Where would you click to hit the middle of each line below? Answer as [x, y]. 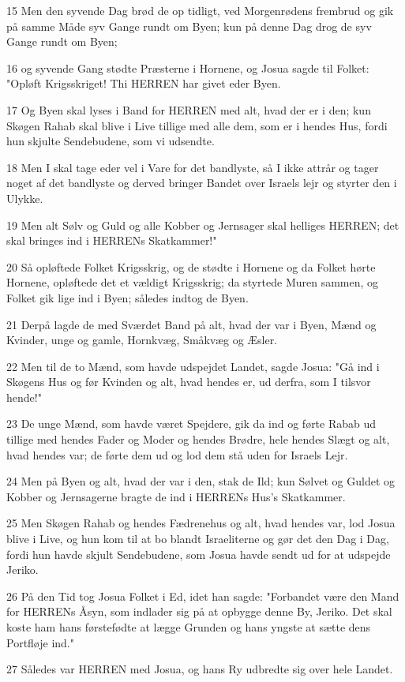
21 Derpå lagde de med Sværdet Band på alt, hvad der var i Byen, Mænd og [191, 324]
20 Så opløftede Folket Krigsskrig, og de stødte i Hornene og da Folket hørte [191, 266]
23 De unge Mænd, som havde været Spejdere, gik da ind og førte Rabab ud [191, 423]
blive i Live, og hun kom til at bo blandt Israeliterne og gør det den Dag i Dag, [198, 539]
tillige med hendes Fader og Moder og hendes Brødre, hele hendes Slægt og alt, [198, 439]
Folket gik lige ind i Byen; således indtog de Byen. [127, 297]
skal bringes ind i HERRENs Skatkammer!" [112, 240]
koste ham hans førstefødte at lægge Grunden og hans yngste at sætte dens [189, 627]
